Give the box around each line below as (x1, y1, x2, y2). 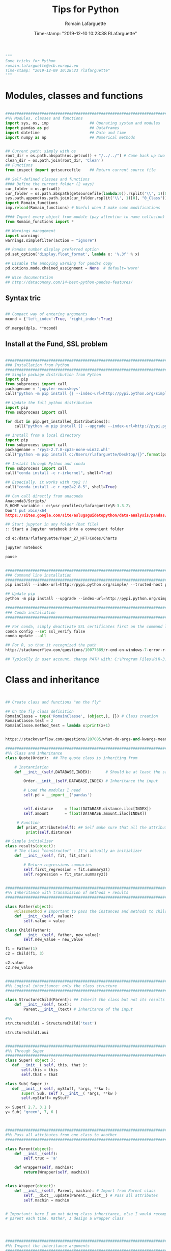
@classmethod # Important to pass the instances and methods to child (14, 909, 167, 914)
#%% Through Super (5, 1048, 44, 1054)
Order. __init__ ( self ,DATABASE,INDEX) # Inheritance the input (23, 779, 158, 784)
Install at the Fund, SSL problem (5, 340, 108, 348)
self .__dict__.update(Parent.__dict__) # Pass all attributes (23, 1193, 158, 1198)
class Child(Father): (5, 928, 51, 933)
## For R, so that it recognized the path (5, 643, 97, 648)
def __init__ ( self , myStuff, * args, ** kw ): (12, 1086, 110, 1091)
